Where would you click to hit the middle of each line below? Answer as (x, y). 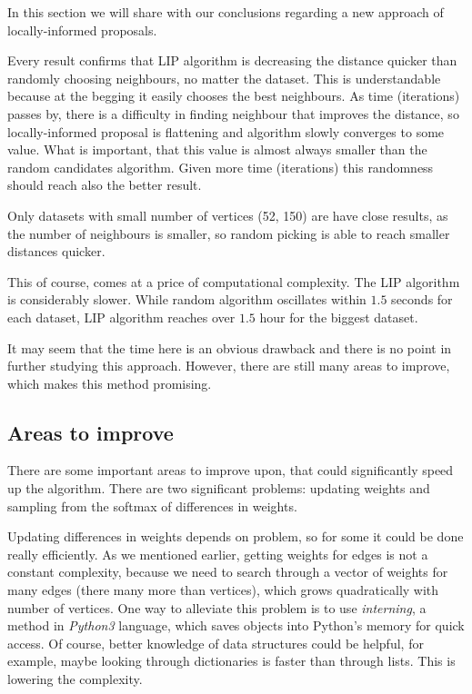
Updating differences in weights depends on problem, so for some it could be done (236, 536)
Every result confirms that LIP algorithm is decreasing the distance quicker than (232, 60)
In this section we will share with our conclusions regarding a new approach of (226, 12)
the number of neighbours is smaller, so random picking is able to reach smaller (229, 233)
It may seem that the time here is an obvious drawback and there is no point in (230, 347)
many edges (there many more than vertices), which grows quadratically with (223, 590)
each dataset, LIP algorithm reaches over (121, 317)
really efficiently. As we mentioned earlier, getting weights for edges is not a (218, 554)
